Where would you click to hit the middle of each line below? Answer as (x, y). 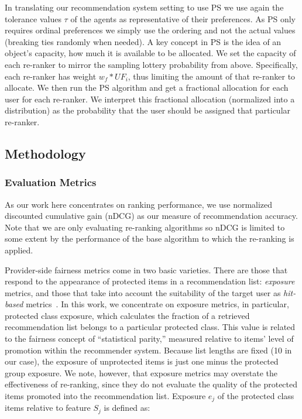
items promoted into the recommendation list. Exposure (105, 396)
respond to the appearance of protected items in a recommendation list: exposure (150, 281)
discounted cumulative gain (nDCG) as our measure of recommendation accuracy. (151, 216)
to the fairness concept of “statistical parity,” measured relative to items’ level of (149, 339)
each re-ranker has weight (51, 76)
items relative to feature (48, 408)
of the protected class (256, 396)
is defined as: (127, 408)
